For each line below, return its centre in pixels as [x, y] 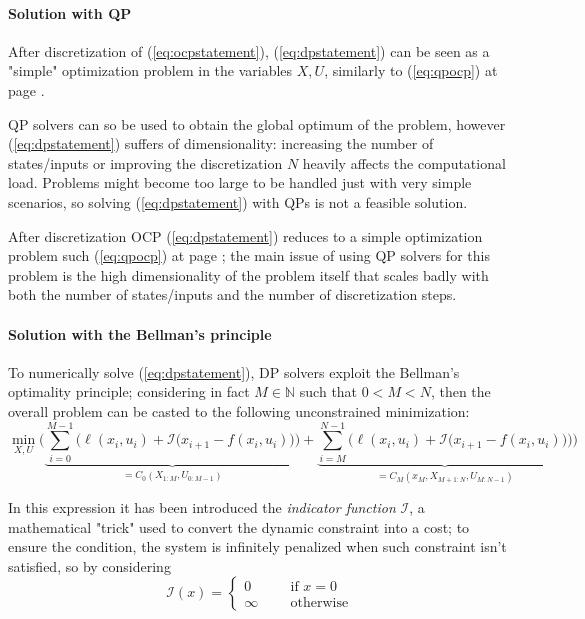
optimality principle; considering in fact [129, 391]
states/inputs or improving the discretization [145, 162]
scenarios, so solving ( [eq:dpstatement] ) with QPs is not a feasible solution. [238, 201]
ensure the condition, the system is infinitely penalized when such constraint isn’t [257, 546]
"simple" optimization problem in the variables [150, 70]
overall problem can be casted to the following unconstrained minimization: [239, 410]
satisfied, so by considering [89, 565]
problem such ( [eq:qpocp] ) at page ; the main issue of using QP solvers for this [249, 255]
